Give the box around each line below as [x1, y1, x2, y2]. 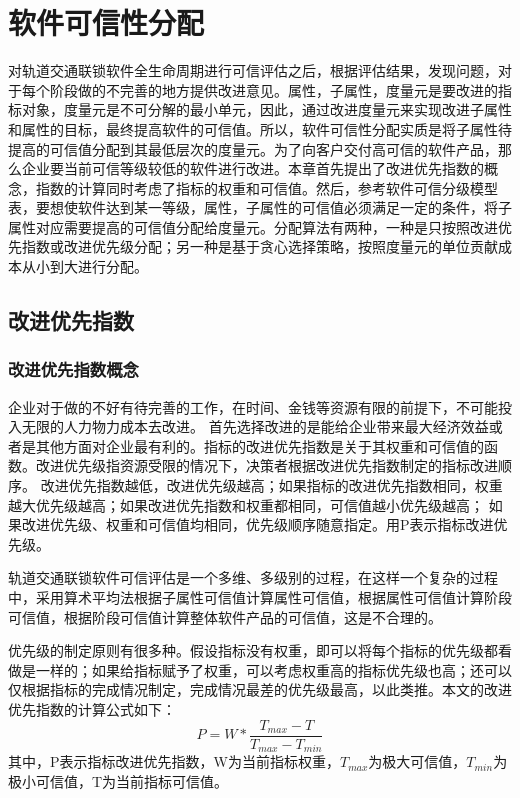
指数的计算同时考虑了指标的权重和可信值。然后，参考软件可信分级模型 [35, 177, 498, 198]
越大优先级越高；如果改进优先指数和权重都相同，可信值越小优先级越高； [8, 494, 484, 515]
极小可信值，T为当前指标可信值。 [8, 770, 229, 791]
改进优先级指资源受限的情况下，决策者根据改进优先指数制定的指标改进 [35, 455, 498, 476]
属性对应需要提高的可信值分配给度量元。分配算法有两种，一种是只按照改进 [8, 216, 498, 237]
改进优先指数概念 [8, 357, 139, 382]
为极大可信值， [368, 751, 467, 772]
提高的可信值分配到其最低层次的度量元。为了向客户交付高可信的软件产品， [8, 138, 498, 159]
